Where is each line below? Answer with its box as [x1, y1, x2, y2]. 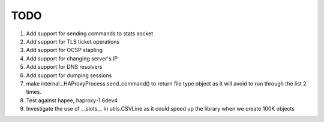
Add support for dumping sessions [26, 72, 112, 79]
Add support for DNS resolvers [26, 63, 103, 71]
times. [26, 89, 41, 96]
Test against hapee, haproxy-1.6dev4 [26, 96, 118, 104]
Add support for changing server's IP [26, 54, 118, 62]
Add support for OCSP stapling [26, 47, 103, 54]
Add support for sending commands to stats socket [26, 30, 154, 37]
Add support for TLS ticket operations [26, 38, 120, 45]
